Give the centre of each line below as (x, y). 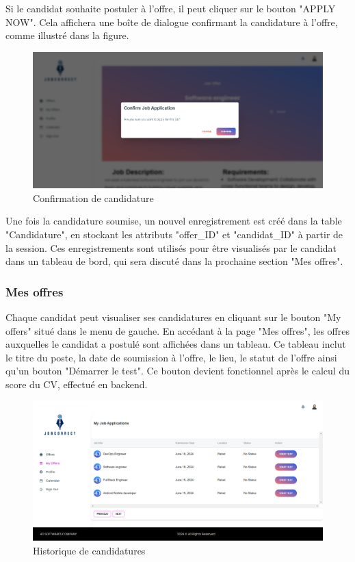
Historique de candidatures (89, 550)
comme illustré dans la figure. (67, 35)
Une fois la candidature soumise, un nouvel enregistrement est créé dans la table (174, 221)
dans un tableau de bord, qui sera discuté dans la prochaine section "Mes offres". (174, 261)
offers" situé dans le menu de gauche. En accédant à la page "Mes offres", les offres (177, 330)
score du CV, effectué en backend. (77, 384)
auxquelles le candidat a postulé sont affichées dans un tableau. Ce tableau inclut (176, 344)
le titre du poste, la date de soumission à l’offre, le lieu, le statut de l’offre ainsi (171, 357)
